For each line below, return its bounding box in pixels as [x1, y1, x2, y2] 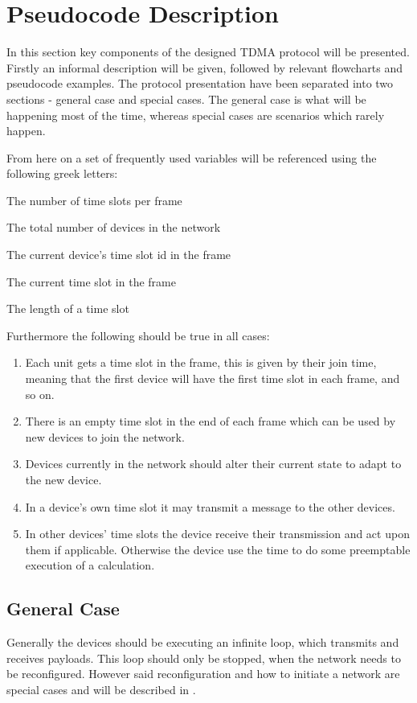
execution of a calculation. [25, 557, 155, 573]
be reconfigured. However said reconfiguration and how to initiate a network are [6, 665, 400, 682]
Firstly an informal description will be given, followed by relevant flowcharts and [6, 59, 403, 76]
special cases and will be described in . [6, 680, 196, 697]
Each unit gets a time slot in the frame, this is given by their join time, [25, 354, 377, 371]
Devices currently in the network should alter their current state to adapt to [25, 455, 402, 472]
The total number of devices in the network [6, 219, 221, 236]
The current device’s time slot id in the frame [6, 246, 231, 263]
